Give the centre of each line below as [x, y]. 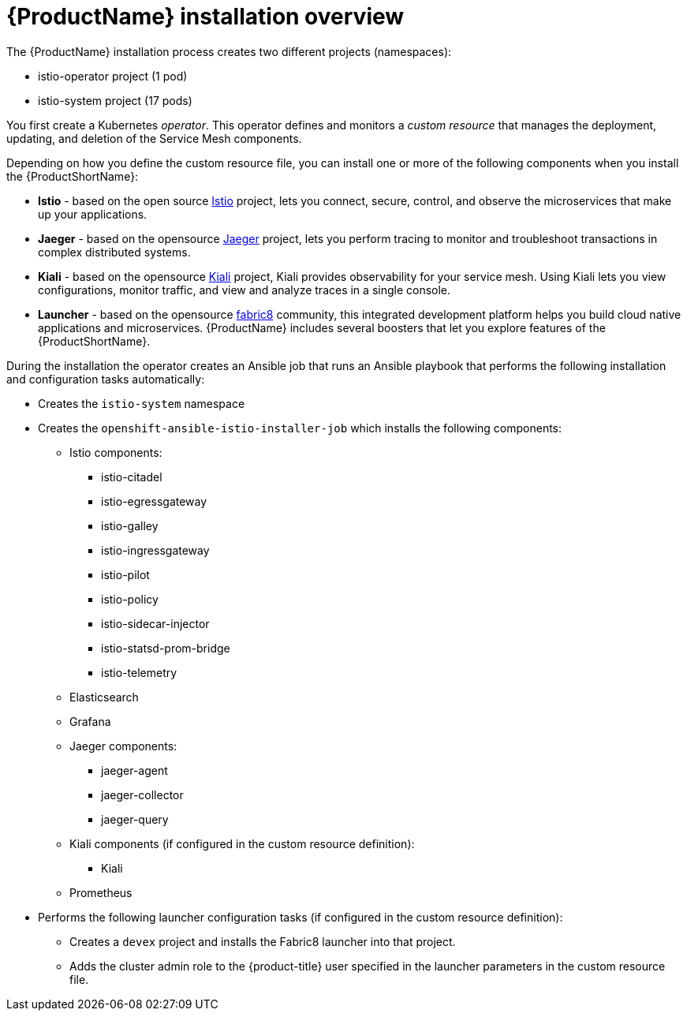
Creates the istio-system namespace [142, 403]
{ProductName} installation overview [205, 17]
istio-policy [130, 599]
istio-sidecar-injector [155, 623]
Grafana [90, 721]
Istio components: [116, 452]
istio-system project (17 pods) [115, 100]
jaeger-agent [134, 770]
